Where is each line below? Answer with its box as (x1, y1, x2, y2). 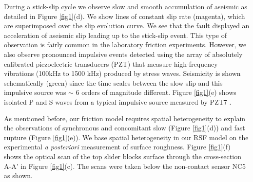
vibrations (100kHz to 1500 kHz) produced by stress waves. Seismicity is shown (4, 68, 241, 78)
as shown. (4, 170, 33, 181)
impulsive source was (4, 87, 66, 97)
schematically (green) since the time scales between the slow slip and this (4, 77, 223, 88)
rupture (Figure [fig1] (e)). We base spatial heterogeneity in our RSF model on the (4, 132, 249, 142)
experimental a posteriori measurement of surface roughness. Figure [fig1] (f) (4, 142, 231, 152)
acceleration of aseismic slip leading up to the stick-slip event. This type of (4, 30, 227, 40)
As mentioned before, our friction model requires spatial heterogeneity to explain (4, 113, 246, 123)
